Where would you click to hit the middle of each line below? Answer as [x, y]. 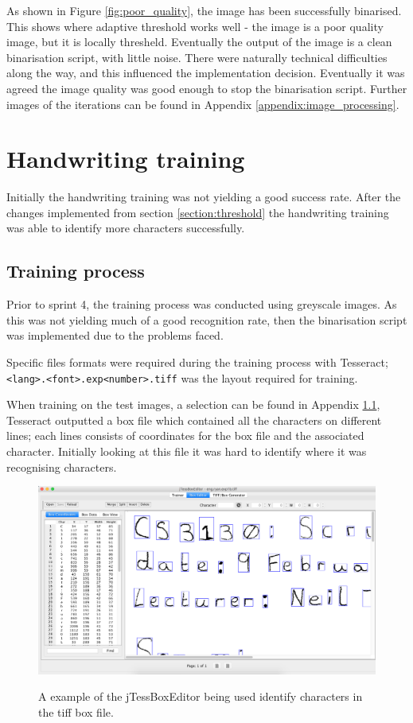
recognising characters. [62, 466]
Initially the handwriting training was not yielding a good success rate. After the [204, 197]
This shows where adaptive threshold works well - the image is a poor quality [195, 26]
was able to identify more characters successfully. [126, 228]
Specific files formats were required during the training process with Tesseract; [197, 362]
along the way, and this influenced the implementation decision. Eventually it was [206, 73]
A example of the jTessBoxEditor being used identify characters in [201, 696]
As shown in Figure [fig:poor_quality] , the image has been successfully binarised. [204, 10]
